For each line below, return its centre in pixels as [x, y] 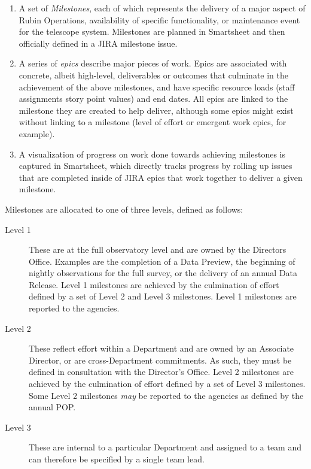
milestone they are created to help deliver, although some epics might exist [156, 110]
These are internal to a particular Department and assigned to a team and [165, 447]
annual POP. [52, 407]
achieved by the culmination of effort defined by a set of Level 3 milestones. [167, 384]
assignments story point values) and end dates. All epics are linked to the [153, 99]
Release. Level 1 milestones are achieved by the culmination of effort [154, 284]
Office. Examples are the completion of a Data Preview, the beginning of [162, 261]
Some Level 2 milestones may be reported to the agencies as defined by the [166, 395]
